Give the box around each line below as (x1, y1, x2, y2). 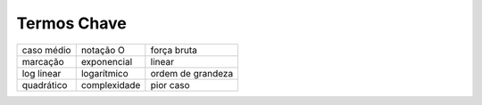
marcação (21, 55, 64, 68)
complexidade (80, 78, 141, 91)
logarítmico (80, 67, 129, 79)
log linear (21, 67, 62, 79)
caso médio (21, 44, 71, 56)
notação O (80, 44, 125, 56)
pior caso (150, 78, 191, 91)
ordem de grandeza (150, 67, 234, 79)
